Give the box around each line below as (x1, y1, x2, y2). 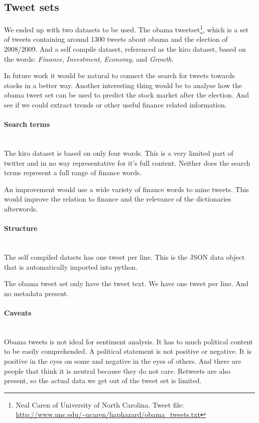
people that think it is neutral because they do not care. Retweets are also (4, 365, 231, 376)
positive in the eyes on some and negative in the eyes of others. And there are (4, 355, 242, 366)
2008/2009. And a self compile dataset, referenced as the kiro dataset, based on (4, 44, 246, 54)
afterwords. (4, 203, 38, 213)
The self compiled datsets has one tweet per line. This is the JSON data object (4, 251, 245, 262)
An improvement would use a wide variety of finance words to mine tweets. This (4, 184, 249, 194)
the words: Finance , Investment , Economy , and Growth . (4, 53, 174, 64)
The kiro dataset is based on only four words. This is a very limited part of (4, 148, 234, 158)
